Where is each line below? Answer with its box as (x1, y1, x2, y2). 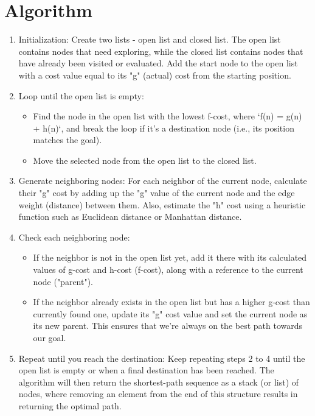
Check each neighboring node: (18, 230, 130, 243)
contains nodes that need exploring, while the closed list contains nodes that (18, 44, 303, 57)
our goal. (33, 331, 66, 344)
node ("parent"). (33, 275, 94, 287)
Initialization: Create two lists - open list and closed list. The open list (18, 33, 281, 46)
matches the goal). (33, 133, 102, 146)
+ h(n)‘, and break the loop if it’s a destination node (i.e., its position (33, 121, 294, 134)
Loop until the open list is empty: (18, 89, 144, 102)
